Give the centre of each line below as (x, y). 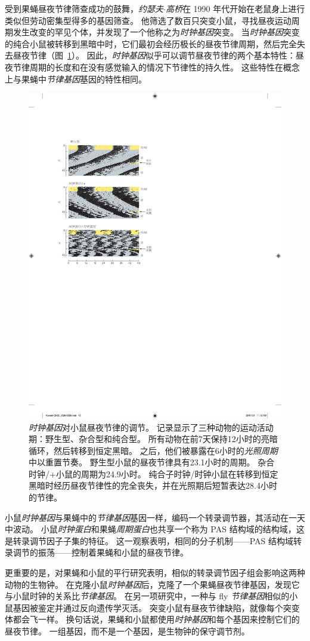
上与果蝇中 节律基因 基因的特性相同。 (76, 79)
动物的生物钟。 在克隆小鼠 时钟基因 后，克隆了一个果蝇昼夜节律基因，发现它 (152, 584)
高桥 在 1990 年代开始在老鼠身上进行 (235, 8)
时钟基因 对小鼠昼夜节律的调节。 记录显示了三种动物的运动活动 (151, 427)
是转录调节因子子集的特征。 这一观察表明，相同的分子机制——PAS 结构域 (149, 540)
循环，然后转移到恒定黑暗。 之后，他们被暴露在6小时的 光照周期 (153, 450)
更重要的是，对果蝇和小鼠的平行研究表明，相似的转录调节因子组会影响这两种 (155, 573)
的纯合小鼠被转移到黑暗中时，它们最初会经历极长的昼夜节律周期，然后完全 (151, 43)
